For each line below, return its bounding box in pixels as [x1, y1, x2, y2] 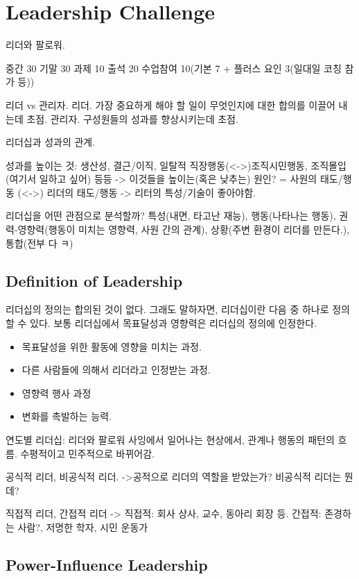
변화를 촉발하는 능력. [21, 409, 112, 423]
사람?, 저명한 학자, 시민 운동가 [17, 519, 148, 534]
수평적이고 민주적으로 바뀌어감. [20, 446, 155, 460]
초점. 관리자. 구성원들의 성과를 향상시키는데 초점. [26, 111, 238, 126]
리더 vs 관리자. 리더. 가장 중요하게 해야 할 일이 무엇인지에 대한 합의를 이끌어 [6, 97, 335, 112]
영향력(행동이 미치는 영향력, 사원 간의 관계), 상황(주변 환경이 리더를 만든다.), [17, 222, 350, 237]
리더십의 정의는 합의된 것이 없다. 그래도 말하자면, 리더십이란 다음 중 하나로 [6, 302, 329, 317]
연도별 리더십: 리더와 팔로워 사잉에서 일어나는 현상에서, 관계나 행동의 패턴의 [6, 433, 335, 447]
